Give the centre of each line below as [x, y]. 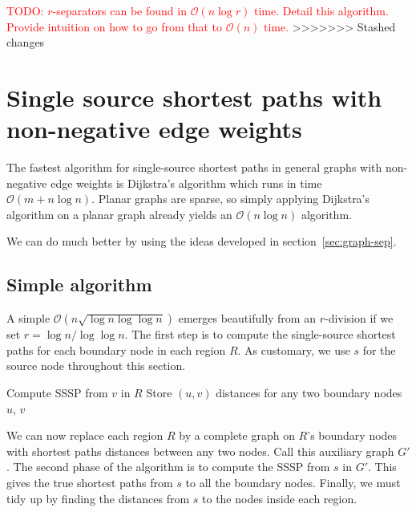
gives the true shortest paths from [90, 483]
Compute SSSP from [57, 393]
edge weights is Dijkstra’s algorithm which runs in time [186, 183]
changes [26, 42]
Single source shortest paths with [194, 97]
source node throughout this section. [96, 366]
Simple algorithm [79, 284]
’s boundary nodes [352, 435]
